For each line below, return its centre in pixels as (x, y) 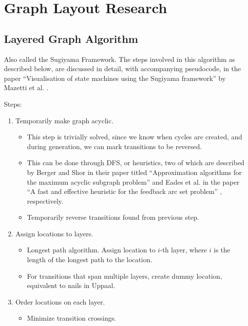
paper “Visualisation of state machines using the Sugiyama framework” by (115, 78)
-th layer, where (183, 250)
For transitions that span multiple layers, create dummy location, (124, 276)
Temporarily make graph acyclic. (64, 120)
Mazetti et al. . (26, 87)
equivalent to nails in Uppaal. (71, 285)
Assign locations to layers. (54, 233)
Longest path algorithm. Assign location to (91, 250)
